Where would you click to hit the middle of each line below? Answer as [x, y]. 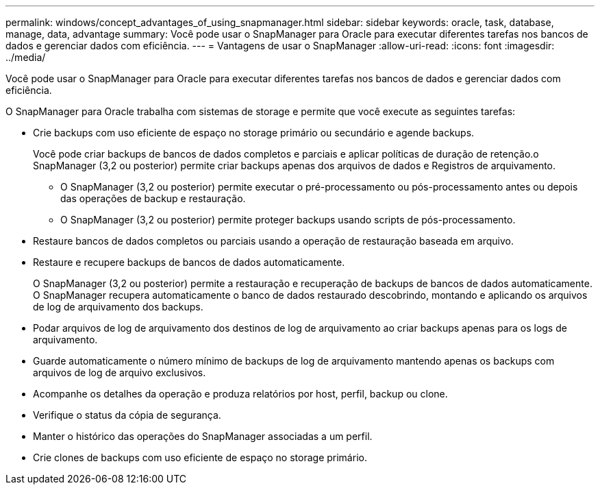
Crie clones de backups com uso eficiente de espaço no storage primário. [200, 457]
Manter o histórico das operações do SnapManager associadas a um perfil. [203, 436]
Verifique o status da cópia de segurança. [127, 415]
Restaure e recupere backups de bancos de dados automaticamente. [189, 262]
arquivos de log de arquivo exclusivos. [120, 372]
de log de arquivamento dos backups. [118, 307]
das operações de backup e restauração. [153, 198]
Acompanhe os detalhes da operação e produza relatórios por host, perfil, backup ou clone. [240, 394]
